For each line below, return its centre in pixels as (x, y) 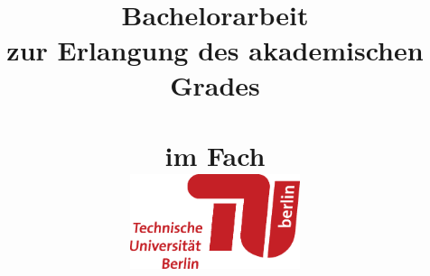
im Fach (215, 156)
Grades (215, 84)
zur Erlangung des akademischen (215, 49)
